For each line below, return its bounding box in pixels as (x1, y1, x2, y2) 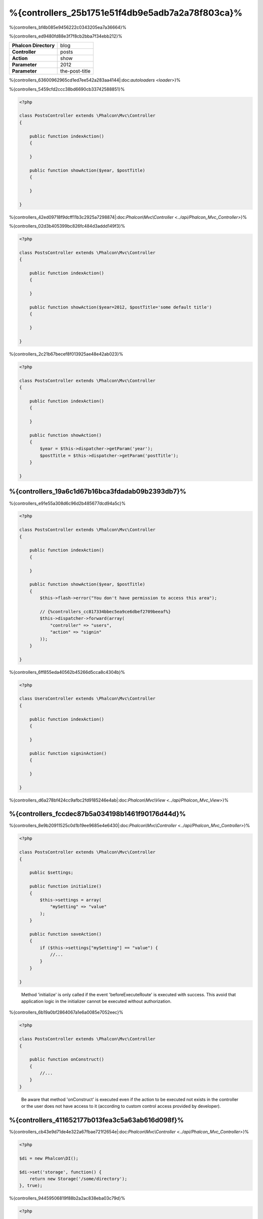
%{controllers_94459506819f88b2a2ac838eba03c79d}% (9, 1195, 126, 1201)
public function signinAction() (29, 750, 107, 756)
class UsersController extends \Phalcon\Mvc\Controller (19, 696, 156, 702)
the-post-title (60, 68, 91, 75)
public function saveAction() (29, 931, 102, 937)
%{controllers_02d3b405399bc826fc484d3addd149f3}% (9, 223, 125, 229)
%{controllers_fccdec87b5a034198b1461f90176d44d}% (9, 810, 186, 818)
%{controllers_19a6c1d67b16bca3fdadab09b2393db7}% (9, 488, 187, 496)
